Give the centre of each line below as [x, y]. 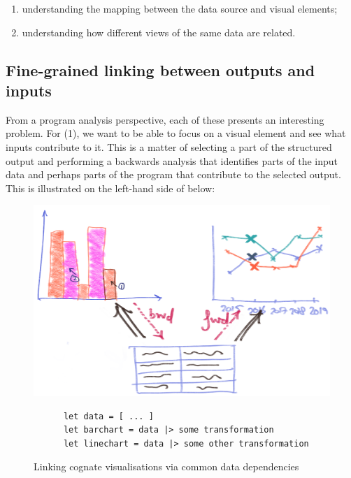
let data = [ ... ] [108, 416]
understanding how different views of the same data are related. [159, 32]
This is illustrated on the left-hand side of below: [110, 188]
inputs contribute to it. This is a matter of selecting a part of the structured [169, 146]
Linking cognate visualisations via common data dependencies [166, 466]
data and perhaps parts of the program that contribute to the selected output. [173, 174]
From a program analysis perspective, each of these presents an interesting [165, 119]
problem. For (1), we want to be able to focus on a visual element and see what [176, 133]
